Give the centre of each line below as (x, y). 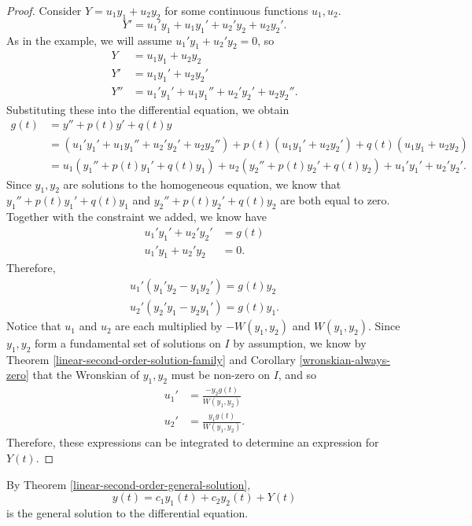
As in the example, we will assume (89, 40)
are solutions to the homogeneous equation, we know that (202, 184)
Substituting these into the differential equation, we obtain (148, 109)
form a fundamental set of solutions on (128, 343)
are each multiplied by (169, 326)
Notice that (34, 326)
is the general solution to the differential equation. (127, 512)
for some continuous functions (236, 10)
